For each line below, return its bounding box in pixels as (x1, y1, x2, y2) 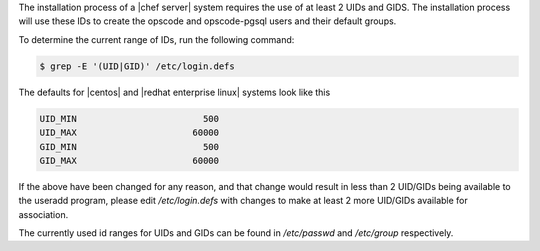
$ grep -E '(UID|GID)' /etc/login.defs (39, 60, 235, 72)
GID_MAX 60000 (39, 155, 220, 166)
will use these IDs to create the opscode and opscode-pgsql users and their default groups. (18, 15, 397, 27)
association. (18, 208, 69, 220)
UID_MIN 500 (39, 113, 220, 124)
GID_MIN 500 (39, 141, 220, 152)
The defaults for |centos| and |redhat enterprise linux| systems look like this (18, 86, 331, 98)
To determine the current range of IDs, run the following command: (18, 33, 295, 45)
